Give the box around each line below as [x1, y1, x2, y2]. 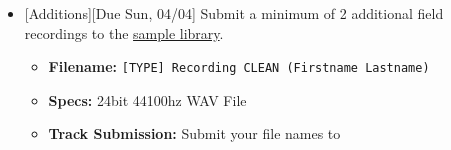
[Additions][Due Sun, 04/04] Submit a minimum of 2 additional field [24, 3, 444, 23]
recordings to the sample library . [24, 22, 224, 43]
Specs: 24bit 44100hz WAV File [48, 89, 247, 110]
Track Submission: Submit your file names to [48, 123, 341, 144]
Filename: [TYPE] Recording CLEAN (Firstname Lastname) [48, 56, 430, 77]
